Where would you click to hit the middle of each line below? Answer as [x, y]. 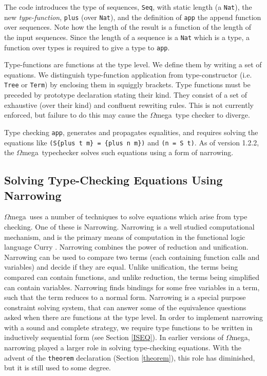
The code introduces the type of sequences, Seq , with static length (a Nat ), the [128, 7]
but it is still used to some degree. [58, 368]
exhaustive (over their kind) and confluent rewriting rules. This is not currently [129, 105]
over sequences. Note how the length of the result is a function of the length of [128, 27]
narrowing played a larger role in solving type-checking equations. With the [123, 347]
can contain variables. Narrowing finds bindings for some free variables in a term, [132, 287]
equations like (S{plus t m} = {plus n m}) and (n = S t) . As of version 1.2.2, [132, 142]
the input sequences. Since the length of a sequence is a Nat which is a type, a [127, 37]
